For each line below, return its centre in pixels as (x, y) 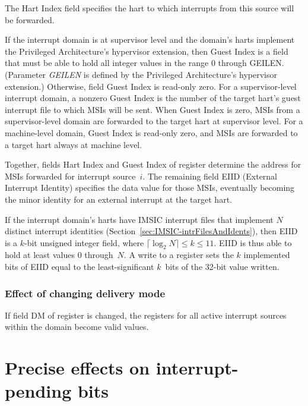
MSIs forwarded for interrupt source (70, 176)
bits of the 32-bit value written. (222, 267)
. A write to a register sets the (179, 255)
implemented (267, 255)
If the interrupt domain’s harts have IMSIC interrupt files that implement (139, 219)
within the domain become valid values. (77, 327)
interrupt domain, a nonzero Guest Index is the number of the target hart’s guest (153, 98)
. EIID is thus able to (253, 242)
